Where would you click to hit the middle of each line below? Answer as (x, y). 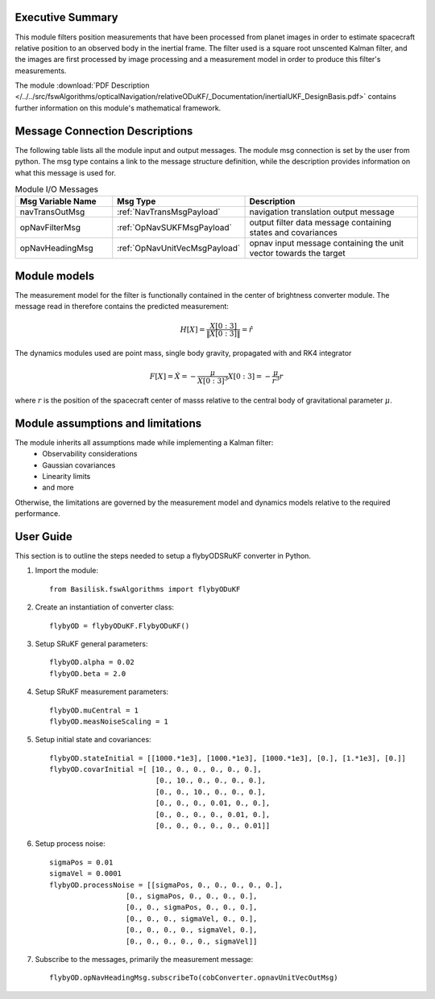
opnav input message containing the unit (327, 243)
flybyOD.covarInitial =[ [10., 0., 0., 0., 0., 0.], (155, 770)
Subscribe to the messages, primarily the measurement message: (144, 959)
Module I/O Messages (57, 189)
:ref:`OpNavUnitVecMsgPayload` (179, 248)
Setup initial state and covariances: (93, 740)
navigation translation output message (322, 212)
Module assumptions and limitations (108, 423)
